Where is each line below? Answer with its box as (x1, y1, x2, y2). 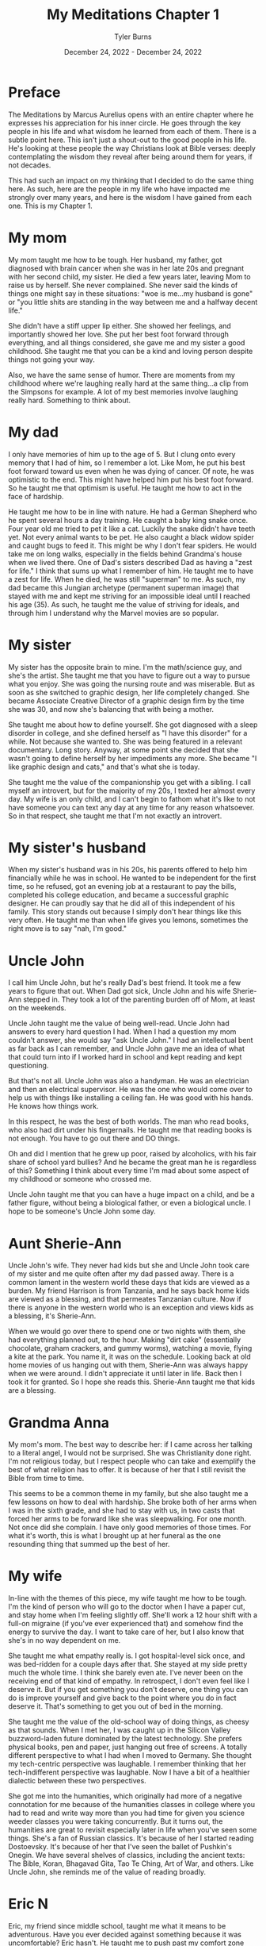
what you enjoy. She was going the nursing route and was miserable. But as (8, 679, 256, 688)
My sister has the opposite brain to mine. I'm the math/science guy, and (8, 662, 242, 671)
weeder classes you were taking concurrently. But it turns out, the (8, 1817, 223, 1826)
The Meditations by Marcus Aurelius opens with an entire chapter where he (8, 110, 254, 119)
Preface (8, 83, 61, 101)
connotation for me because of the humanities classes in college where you (8, 1800, 256, 1809)
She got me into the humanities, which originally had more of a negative (8, 1791, 243, 1801)
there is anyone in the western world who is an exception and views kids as (8, 1303, 254, 1313)
